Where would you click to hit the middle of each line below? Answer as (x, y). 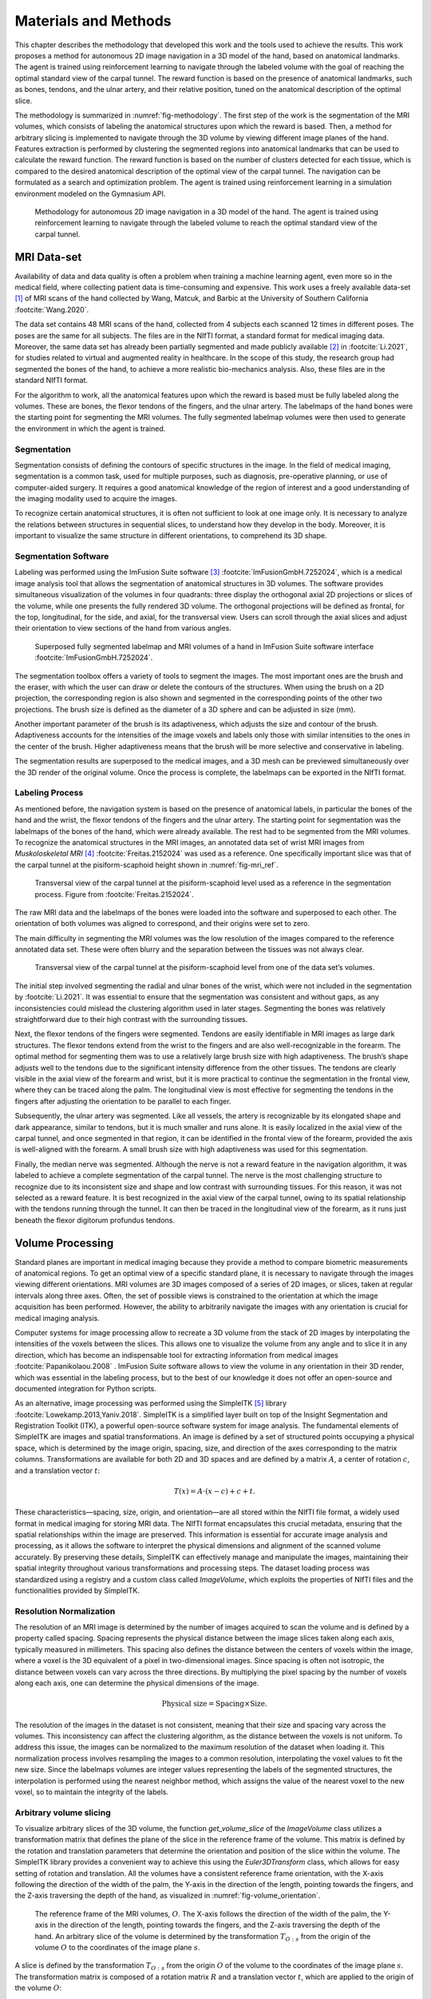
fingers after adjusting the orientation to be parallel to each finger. (123, 1101)
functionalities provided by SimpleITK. (77, 1590)
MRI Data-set (48, 257)
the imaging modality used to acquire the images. (96, 499)
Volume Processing (64, 1243)
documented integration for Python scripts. (86, 1388)
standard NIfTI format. (51, 381)
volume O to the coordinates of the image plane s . (117, 1947)
